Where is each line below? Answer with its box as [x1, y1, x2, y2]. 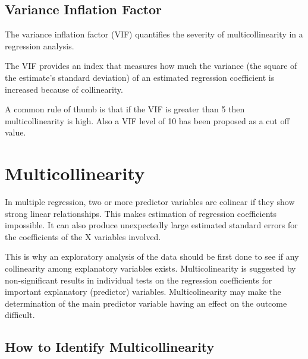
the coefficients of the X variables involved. [5, 230, 161, 243]
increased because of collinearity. [5, 83, 123, 95]
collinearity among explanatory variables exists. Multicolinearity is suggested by [5, 262, 296, 275]
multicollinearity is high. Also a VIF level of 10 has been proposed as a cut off [5, 114, 290, 127]
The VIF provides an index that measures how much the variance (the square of [5, 59, 297, 72]
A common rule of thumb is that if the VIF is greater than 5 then [5, 103, 245, 115]
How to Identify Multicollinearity [5, 338, 215, 356]
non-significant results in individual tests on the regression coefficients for [5, 273, 272, 286]
